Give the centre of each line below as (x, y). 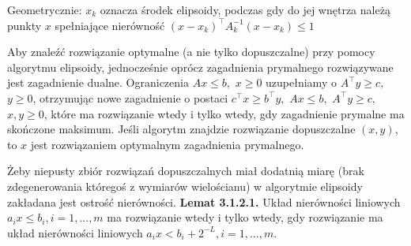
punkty (25, 25)
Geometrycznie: (45, 9)
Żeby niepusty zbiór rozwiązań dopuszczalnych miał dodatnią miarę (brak (186, 171)
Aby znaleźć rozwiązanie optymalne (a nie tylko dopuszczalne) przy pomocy (191, 52)
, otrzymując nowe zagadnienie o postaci (130, 97)
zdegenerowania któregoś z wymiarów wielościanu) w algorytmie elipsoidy (185, 186)
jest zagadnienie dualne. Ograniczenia (98, 82)
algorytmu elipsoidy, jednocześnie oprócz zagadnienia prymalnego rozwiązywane (200, 67)
